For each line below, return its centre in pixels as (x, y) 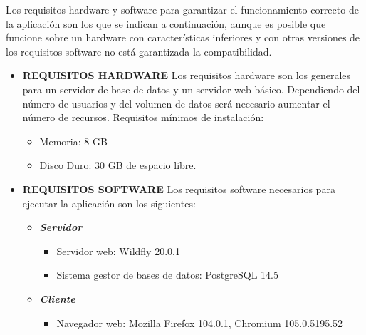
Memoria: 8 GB (73, 141)
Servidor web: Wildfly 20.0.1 (118, 251)
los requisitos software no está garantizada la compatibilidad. (139, 51)
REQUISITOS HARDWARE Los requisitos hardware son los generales (187, 75)
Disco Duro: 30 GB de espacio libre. (118, 165)
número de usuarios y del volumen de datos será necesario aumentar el (176, 103)
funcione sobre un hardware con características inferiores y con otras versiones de (183, 37)
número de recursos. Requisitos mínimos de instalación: (143, 117)
